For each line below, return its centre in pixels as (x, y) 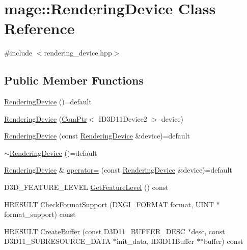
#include (18, 53)
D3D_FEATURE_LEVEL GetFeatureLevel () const (86, 187)
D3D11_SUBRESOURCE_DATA (58, 241)
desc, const (208, 231)
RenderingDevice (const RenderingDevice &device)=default (97, 136)
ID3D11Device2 (123, 118)
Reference (39, 28)
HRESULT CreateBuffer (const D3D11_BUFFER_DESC (95, 231)
